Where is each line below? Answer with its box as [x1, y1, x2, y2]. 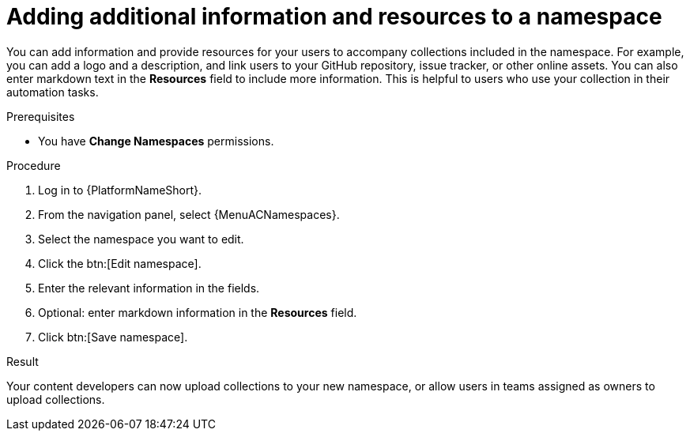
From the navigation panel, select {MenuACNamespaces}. [38, 207, 340, 221]
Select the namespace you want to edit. [38, 232, 244, 246]
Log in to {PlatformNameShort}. [38, 183, 202, 197]
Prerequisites [6, 109, 75, 123]
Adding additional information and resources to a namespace [6, 3, 662, 30]
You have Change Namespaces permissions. [38, 134, 274, 148]
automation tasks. [6, 85, 99, 99]
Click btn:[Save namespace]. [38, 330, 188, 344]
